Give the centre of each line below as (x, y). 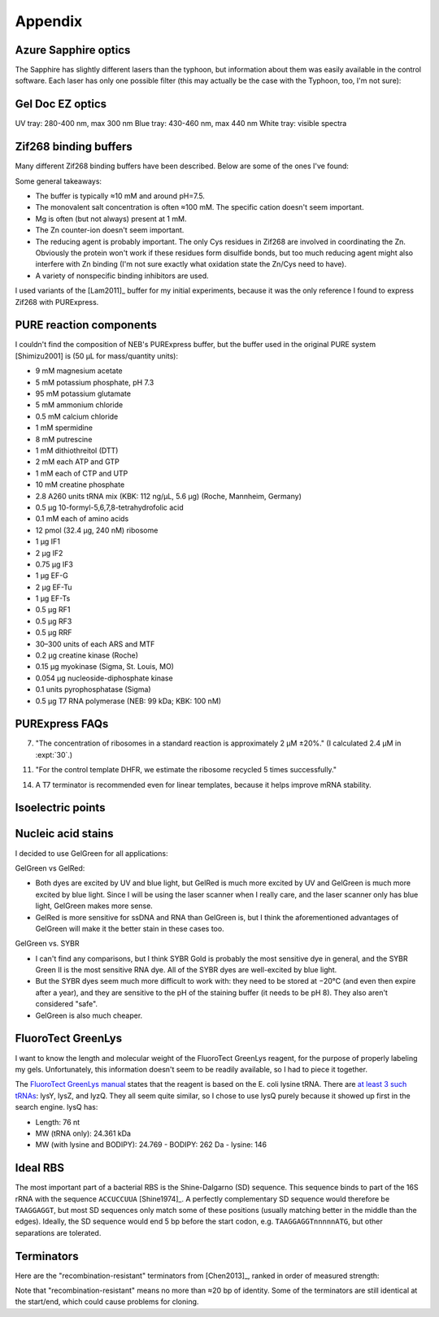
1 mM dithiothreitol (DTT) (77, 450)
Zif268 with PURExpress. (57, 302)
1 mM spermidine (64, 428)
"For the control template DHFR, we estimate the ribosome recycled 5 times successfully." (186, 770)
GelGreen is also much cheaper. (89, 1015)
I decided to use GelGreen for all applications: (91, 853)
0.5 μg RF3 (54, 621)
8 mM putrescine (64, 439)
